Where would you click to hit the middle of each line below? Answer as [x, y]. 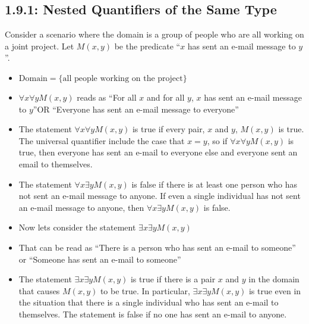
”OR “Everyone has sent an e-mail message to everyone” [136, 109]
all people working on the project [123, 78]
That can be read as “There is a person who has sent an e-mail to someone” [157, 247]
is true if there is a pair [173, 279]
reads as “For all [107, 97]
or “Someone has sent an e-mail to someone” [100, 259]
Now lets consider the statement [77, 227]
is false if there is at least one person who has [215, 184]
